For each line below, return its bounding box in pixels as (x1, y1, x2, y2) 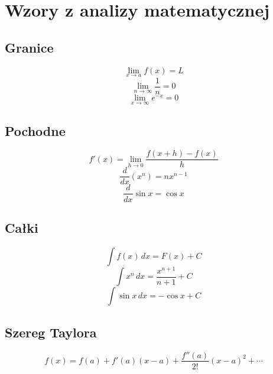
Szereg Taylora (5, 323, 97, 341)
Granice (5, 38, 54, 56)
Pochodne (5, 121, 66, 139)
